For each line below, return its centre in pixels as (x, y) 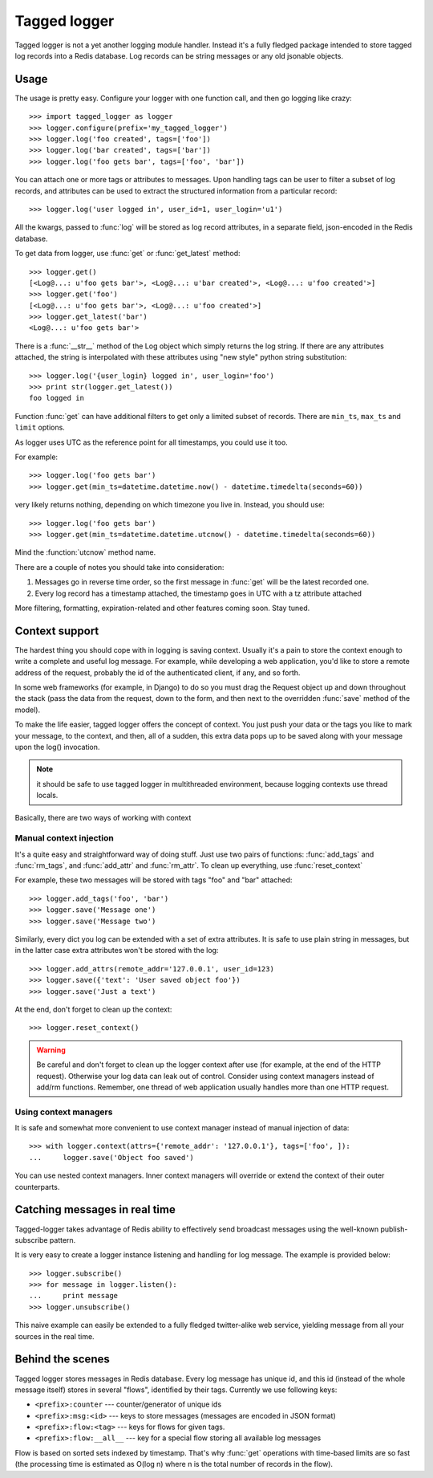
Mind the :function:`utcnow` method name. (85, 552)
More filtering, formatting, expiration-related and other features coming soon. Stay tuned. (162, 608)
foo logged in (57, 398)
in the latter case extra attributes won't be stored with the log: (117, 951)
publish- (394, 1229)
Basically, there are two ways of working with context (103, 817)
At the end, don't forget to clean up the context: (93, 1009)
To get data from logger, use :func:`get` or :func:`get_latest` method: (127, 254)
